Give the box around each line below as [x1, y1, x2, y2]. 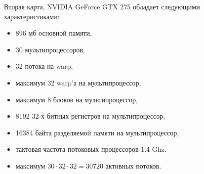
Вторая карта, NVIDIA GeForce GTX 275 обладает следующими [4, 1, 200, 11]
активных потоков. [105, 160, 162, 171]
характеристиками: [4, 11, 60, 21]
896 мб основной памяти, [15, 28, 92, 38]
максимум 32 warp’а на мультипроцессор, [15, 77, 141, 87]
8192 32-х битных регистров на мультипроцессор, [15, 111, 165, 121]
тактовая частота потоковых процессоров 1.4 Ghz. [15, 144, 166, 154]
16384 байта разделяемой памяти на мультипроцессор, [15, 127, 179, 137]
